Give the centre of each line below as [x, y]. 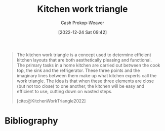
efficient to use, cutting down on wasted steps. [64, 91]
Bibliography [31, 121]
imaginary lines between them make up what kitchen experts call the [86, 75]
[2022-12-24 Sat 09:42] [82, 32]
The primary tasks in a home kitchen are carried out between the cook [88, 65]
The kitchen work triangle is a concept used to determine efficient [84, 55]
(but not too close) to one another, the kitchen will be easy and [80, 86]
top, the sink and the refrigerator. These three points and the [78, 70]
